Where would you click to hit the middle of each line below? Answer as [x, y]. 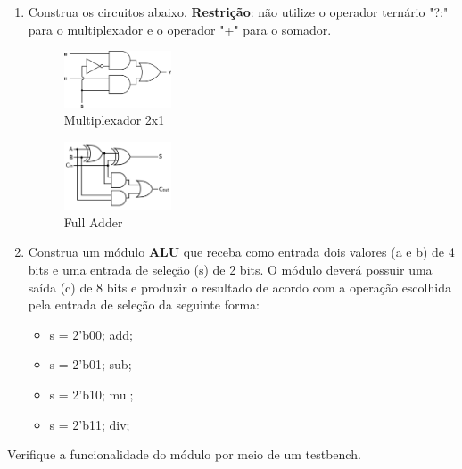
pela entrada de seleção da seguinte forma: [144, 304]
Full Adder [93, 222]
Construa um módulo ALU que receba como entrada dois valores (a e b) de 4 [241, 252]
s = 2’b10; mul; [91, 395]
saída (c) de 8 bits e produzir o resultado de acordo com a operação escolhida [239, 287]
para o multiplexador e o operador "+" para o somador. [180, 29]
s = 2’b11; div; [90, 424]
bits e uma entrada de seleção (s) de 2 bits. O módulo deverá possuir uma [230, 270]
